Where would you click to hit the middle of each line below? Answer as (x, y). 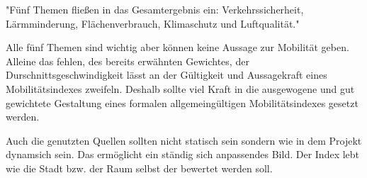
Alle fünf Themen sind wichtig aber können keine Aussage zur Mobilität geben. (177, 47)
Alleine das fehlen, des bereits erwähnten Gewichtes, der (128, 61)
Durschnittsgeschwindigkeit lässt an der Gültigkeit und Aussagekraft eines (166, 75)
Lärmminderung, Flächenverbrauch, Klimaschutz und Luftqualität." (153, 23)
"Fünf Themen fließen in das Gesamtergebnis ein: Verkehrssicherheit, (155, 9)
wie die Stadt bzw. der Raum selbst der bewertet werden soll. (139, 168)
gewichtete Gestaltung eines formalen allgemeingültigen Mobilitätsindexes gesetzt (182, 102)
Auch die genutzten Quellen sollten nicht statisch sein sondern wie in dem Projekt (184, 140)
